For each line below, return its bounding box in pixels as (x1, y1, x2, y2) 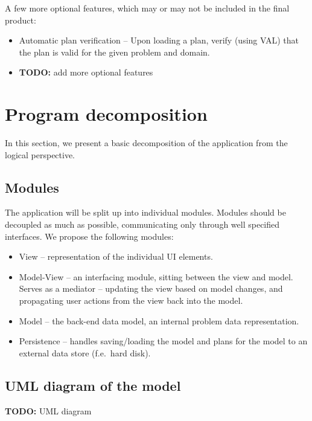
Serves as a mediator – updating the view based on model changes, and (19, 282, 283, 295)
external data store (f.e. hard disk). (19, 346, 151, 359)
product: (5, 13, 36, 26)
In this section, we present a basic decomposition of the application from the (5, 137, 288, 149)
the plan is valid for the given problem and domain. (19, 45, 210, 58)
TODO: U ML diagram (5, 404, 92, 417)
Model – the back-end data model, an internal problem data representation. (19, 314, 299, 327)
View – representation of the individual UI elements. (19, 250, 213, 263)
